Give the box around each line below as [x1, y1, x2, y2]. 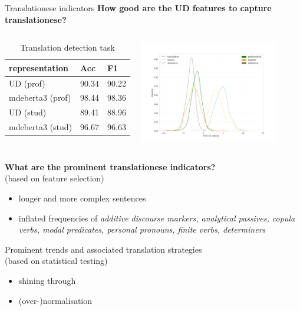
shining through [18, 274, 76, 286]
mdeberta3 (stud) [9, 121, 72, 133]
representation [9, 61, 69, 74]
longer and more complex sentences [18, 192, 146, 204]
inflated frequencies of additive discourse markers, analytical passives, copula [18, 211, 295, 224]
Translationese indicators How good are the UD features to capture [5, 2, 272, 14]
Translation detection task [20, 41, 115, 54]
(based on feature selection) [5, 172, 104, 184]
